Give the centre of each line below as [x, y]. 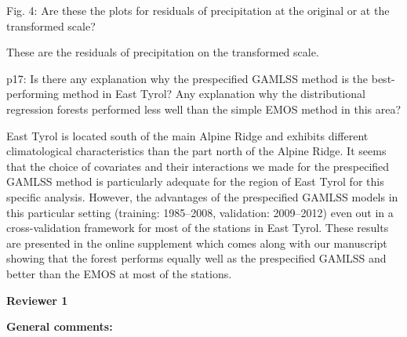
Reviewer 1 [37, 300]
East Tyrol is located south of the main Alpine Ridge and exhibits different [187, 135]
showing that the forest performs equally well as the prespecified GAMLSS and [196, 258]
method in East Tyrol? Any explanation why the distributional [214, 94]
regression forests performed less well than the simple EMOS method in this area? [204, 109]
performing [33, 94]
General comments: [60, 326]
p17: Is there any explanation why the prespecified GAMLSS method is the [187, 78]
